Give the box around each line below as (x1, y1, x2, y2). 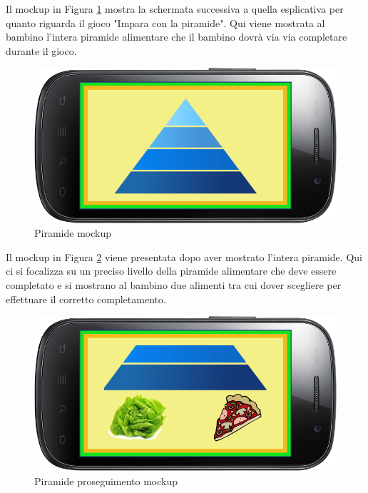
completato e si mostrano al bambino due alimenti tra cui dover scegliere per (6, 278, 342, 293)
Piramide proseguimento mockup (34, 474, 178, 489)
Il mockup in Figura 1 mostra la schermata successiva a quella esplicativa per (6, 1, 344, 16)
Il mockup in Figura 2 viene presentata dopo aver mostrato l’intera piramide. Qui (6, 249, 362, 264)
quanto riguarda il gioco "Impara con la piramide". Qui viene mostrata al (6, 15, 325, 30)
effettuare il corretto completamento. (6, 291, 166, 306)
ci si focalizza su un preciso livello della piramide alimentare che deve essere (6, 263, 337, 278)
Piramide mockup (34, 225, 111, 240)
